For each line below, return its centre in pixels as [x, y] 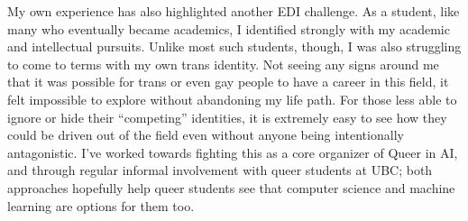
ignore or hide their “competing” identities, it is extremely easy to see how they [227, 117]
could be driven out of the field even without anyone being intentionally [206, 135]
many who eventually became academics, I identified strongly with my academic [229, 28]
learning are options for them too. [101, 205]
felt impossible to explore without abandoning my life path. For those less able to [232, 99]
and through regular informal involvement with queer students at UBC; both [220, 170]
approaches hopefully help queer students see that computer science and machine [231, 187]
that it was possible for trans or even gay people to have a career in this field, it [228, 82]
